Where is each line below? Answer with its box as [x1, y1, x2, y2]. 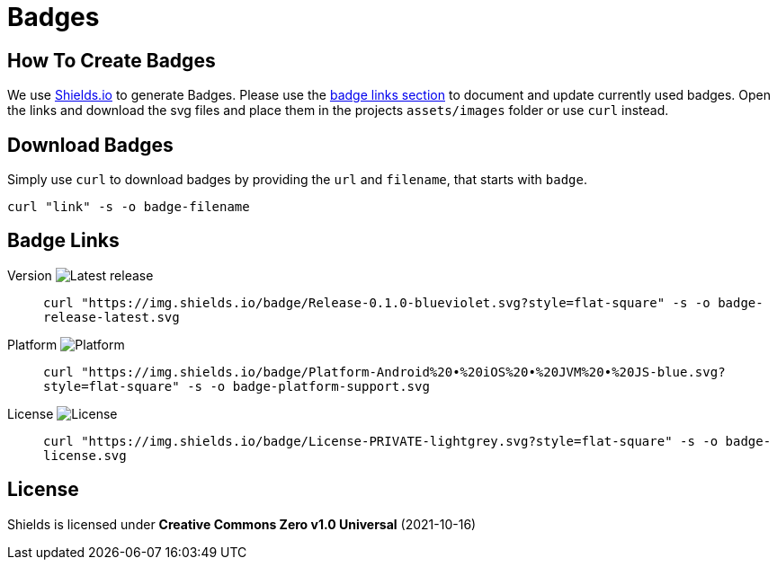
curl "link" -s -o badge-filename [7, 199, 250, 215]
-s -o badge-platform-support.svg [187, 378, 430, 394]
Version [7, 267, 52, 283]
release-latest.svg [43, 309, 180, 324]
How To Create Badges [7, 49, 216, 72]
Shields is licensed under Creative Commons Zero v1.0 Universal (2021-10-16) [7, 516, 477, 532]
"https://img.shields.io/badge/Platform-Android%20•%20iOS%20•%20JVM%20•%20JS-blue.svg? [81, 364, 726, 379]
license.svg [43, 447, 127, 463]
